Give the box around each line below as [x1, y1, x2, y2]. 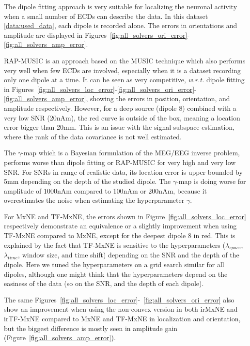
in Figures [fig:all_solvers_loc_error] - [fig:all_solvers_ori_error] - [4, 84, 197, 94]
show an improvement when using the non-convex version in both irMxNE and [4, 304, 238, 314]
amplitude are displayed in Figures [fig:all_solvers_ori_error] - [4, 30, 190, 40]
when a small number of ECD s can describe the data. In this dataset [4, 11, 208, 21]
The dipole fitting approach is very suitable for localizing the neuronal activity [4, 1, 237, 11]
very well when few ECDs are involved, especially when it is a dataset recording [4, 65, 241, 75]
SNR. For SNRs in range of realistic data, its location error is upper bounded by [4, 166, 243, 177]
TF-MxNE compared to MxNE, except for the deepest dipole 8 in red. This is [4, 230, 235, 241]
